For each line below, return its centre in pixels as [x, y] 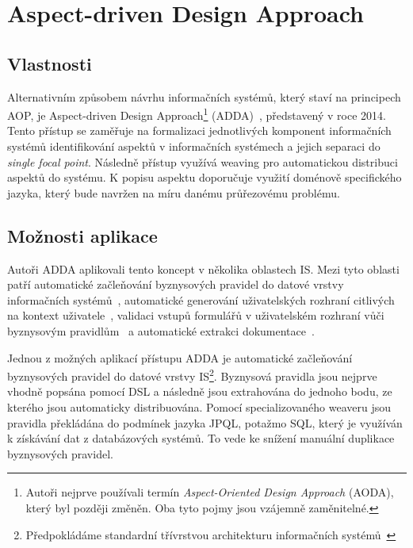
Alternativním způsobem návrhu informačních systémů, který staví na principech [204, 96]
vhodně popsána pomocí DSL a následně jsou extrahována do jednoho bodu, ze [200, 391]
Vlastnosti [50, 63]
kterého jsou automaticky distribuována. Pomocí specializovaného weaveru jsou [199, 407]
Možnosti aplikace [82, 235]
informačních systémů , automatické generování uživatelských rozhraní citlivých [201, 299]
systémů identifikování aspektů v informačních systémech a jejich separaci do [194, 146]
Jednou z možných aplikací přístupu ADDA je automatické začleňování [180, 357]
